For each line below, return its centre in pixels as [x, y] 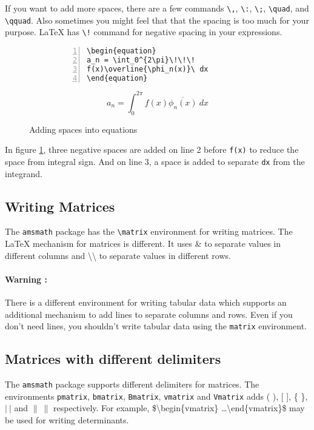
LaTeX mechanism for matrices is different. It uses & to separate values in [143, 244]
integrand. [24, 173]
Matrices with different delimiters [113, 359]
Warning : [26, 279]
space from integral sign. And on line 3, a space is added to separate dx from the [155, 162]
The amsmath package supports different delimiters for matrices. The [132, 384]
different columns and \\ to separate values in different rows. [118, 255]
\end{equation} [117, 78]
